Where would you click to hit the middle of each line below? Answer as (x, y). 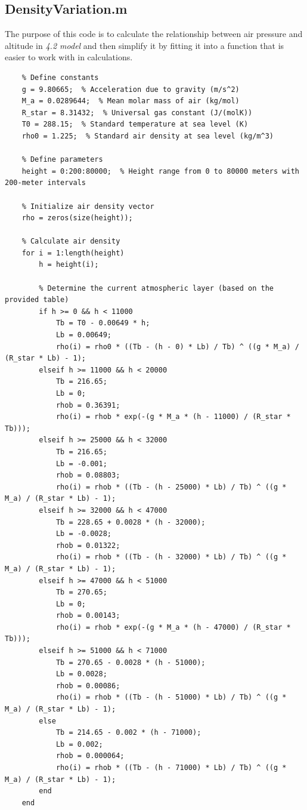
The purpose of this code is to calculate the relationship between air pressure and (154, 34)
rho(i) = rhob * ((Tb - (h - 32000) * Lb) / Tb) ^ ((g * (171, 557)
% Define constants (60, 77)
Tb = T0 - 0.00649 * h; (103, 323)
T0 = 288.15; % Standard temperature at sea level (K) (135, 124)
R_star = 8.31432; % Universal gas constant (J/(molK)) (137, 113)
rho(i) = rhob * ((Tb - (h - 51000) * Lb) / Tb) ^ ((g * (171, 697)
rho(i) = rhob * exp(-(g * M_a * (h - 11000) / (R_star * (173, 417)
